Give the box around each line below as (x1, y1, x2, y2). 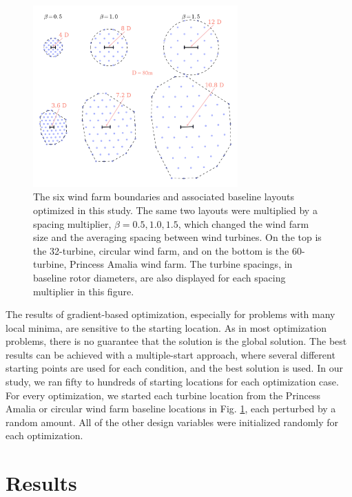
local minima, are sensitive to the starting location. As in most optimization (6, 320, 327, 335)
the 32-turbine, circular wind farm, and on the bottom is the (33, 243, 289, 257)
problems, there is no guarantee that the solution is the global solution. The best (6, 334, 347, 348)
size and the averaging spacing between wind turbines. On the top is (33, 230, 322, 244)
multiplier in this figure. (33, 284, 134, 298)
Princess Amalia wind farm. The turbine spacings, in (69, 257, 293, 271)
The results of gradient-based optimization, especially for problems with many (6, 307, 335, 321)
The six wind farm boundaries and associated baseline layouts (33, 189, 294, 204)
